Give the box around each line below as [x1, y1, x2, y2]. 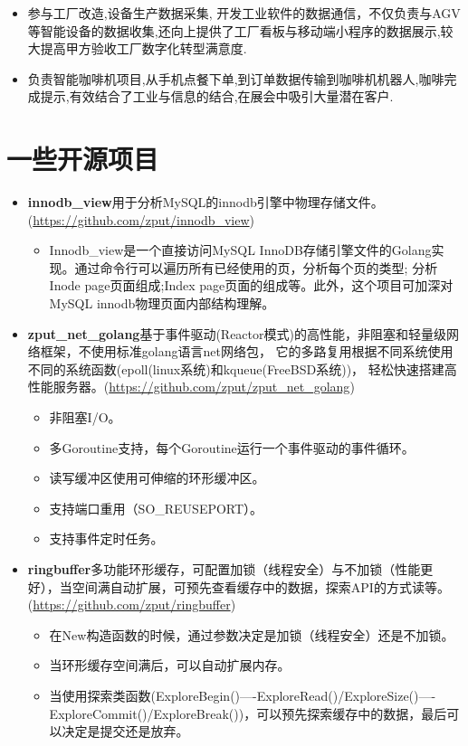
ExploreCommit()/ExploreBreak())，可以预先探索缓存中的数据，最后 [49, 704, 447, 722]
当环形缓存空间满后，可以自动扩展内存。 [49, 656, 291, 675]
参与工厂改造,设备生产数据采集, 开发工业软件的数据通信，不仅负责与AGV [27, 4, 461, 22]
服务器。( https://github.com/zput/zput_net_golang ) [53, 377, 355, 396]
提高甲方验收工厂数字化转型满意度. [40, 39, 247, 58]
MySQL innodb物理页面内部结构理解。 [49, 294, 275, 313]
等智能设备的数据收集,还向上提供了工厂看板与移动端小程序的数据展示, [27, 21, 441, 40]
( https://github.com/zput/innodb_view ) [27, 210, 255, 229]
